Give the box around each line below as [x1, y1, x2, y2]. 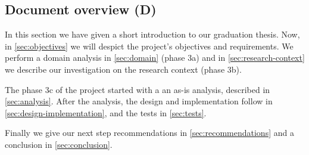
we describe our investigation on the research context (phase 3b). [5, 63, 242, 75]
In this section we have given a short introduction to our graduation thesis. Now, [5, 28, 300, 41]
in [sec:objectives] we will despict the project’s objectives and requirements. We [5, 39, 294, 52]
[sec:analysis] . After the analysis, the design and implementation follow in [5, 95, 273, 107]
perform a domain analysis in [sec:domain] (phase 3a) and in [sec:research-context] [5, 51, 305, 64]
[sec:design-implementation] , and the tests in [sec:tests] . [5, 106, 207, 119]
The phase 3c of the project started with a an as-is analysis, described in [5, 83, 270, 95]
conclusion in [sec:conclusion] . [5, 138, 113, 150]
